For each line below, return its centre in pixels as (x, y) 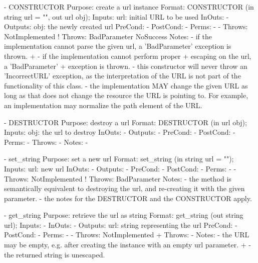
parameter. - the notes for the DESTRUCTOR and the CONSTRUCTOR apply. (128, 198)
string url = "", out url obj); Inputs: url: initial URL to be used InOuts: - (116, 16)
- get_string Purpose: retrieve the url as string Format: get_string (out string (124, 215)
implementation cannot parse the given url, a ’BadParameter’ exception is (118, 46)
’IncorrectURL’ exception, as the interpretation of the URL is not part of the (122, 76)
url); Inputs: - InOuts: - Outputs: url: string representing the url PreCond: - (121, 225)
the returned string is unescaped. (55, 254)
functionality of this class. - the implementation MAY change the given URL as (126, 85)
